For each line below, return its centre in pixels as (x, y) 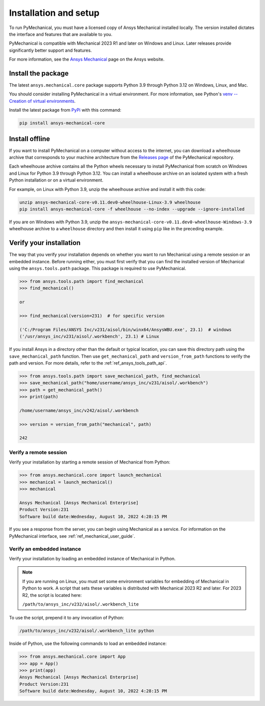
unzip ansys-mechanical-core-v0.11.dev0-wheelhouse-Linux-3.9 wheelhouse (110, 202)
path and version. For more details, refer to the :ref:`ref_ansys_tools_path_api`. (88, 363)
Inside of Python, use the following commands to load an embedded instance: (88, 644)
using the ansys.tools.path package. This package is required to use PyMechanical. (98, 269)
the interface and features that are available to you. (61, 34)
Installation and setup (54, 13)
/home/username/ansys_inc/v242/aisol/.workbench (79, 410)
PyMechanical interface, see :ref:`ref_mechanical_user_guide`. (72, 536)
